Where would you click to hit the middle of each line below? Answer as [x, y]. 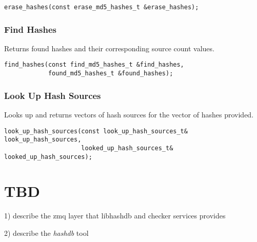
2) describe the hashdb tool [46, 233]
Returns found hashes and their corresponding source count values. [109, 48]
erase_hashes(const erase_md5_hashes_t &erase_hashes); [102, 7]
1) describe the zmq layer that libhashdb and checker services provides [115, 216]
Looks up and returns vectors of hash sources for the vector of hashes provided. [129, 114]
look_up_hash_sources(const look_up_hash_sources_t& [96, 131]
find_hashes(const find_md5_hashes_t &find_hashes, [94, 65]
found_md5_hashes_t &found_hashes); [111, 74]
